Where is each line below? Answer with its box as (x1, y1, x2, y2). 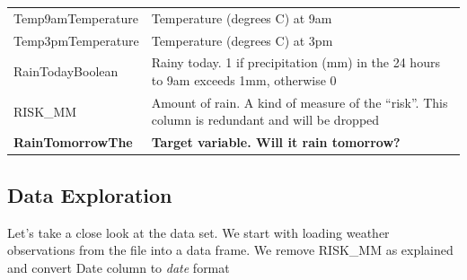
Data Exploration (7, 180, 172, 208)
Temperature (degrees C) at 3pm (151, 31, 333, 49)
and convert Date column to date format (7, 258, 230, 276)
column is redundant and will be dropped (151, 110, 380, 129)
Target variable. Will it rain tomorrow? (151, 133, 401, 152)
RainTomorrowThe (13, 133, 133, 152)
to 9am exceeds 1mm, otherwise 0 (151, 71, 337, 90)
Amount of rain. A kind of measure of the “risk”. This (151, 92, 448, 111)
